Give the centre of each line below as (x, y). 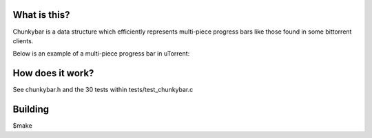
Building (31, 110)
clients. (23, 41)
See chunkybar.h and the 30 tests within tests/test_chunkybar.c (103, 90)
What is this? (41, 15)
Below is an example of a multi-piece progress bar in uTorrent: (101, 54)
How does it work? (53, 73)
